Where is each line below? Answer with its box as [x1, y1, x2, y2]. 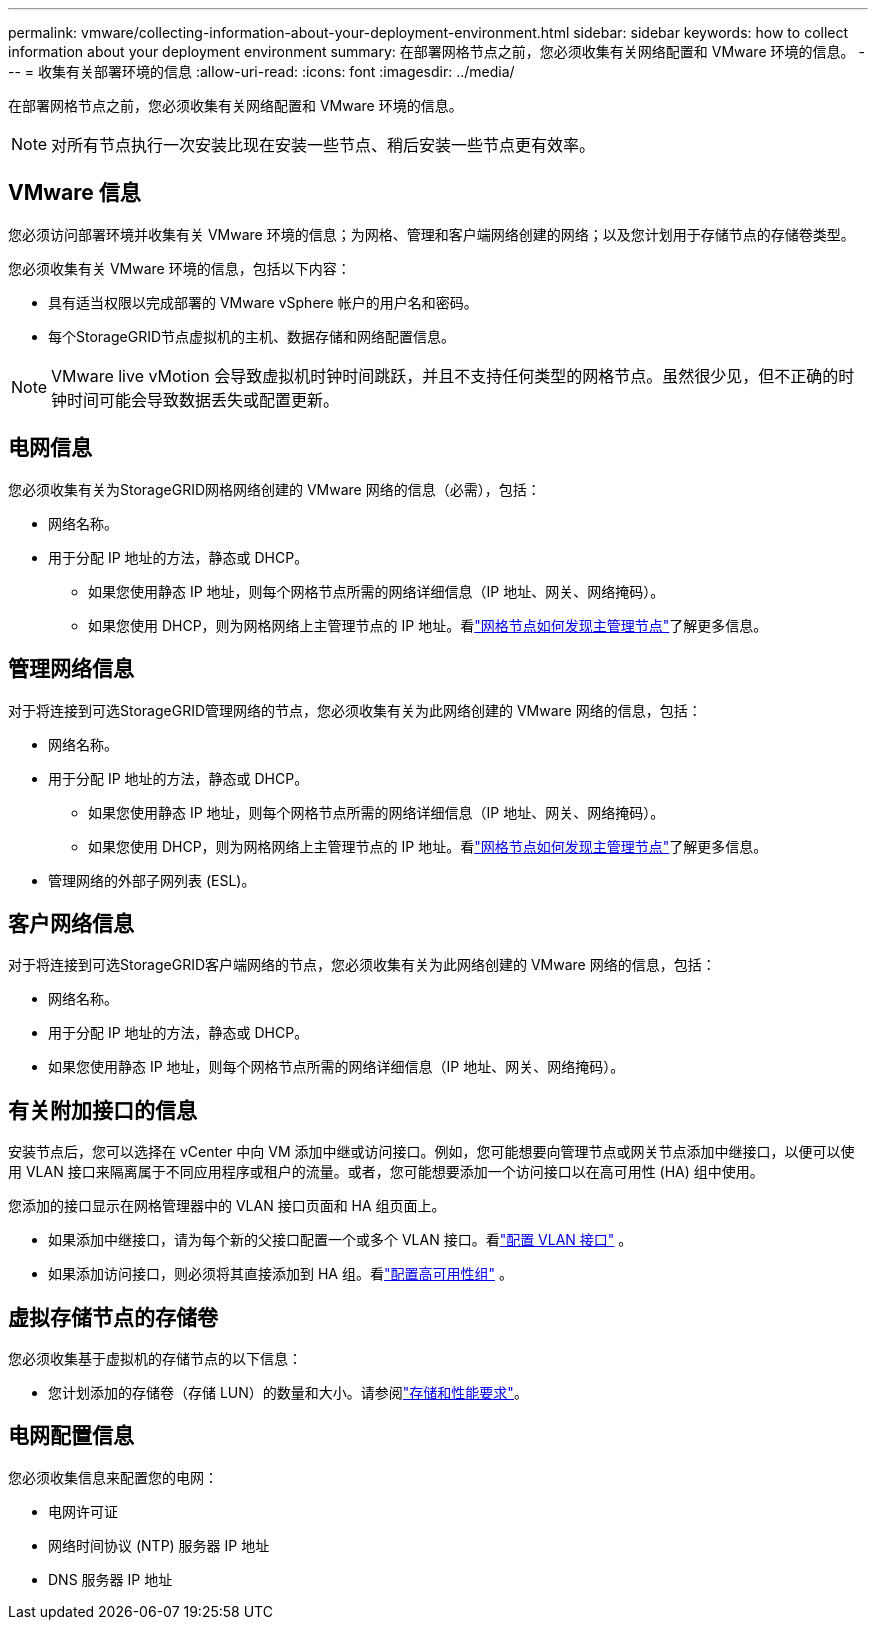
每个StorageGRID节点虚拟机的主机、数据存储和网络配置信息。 [48, 327, 456, 345]
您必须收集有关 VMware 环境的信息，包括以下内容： [8, 259, 351, 277]
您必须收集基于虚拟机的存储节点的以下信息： [8, 1350, 302, 1368]
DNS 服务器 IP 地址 [48, 1570, 173, 1588]
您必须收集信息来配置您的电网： [8, 1468, 218, 1486]
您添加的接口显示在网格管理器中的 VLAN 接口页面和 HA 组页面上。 [8, 1197, 446, 1215]
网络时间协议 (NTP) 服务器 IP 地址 [48, 1536, 270, 1554]
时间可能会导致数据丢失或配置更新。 [67, 389, 340, 410]
